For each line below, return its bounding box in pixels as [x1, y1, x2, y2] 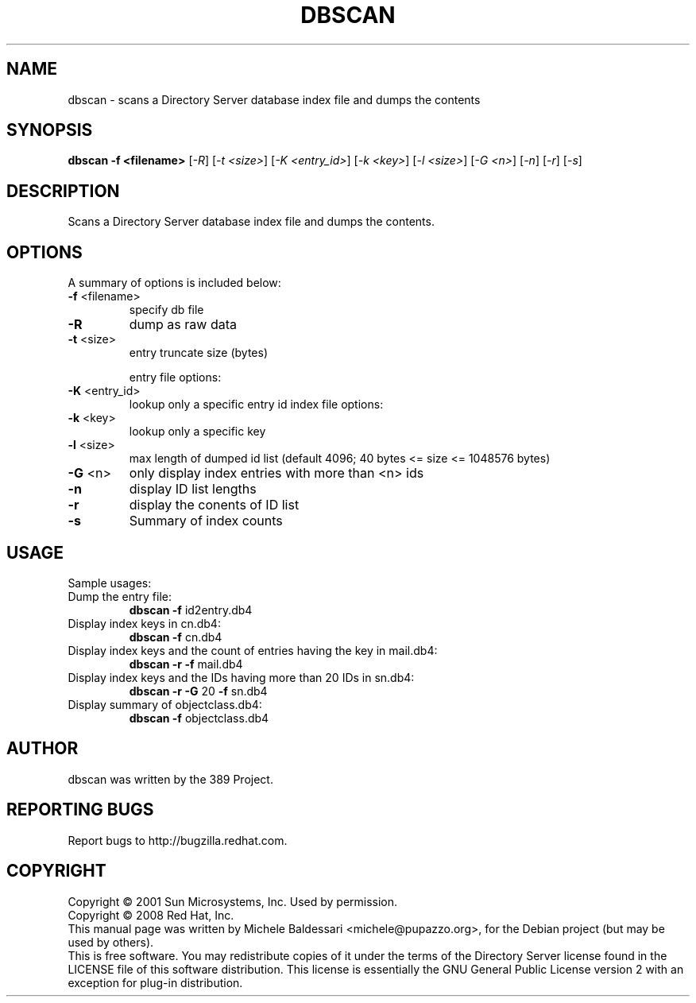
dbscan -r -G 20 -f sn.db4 [129, 684, 268, 698]
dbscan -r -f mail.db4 [129, 656, 243, 671]
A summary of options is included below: [68, 276, 281, 290]
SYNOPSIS [6, 120, 93, 141]
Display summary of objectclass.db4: [68, 697, 262, 711]
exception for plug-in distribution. [68, 975, 243, 989]
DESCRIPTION [6, 180, 120, 201]
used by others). [68, 935, 154, 949]
